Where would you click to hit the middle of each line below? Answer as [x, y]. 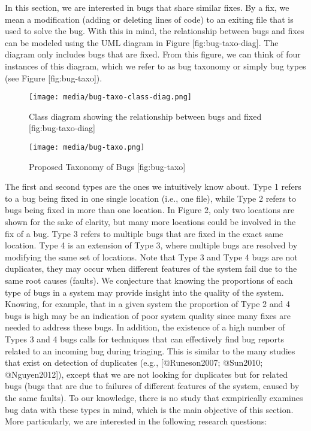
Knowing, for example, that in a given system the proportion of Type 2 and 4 [147, 304]
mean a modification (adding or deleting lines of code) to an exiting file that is [149, 19]
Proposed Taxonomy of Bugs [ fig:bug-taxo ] [107, 166]
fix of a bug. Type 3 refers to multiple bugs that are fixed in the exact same [144, 233]
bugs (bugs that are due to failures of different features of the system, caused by [152, 386]
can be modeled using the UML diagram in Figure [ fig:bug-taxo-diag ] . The [142, 42]
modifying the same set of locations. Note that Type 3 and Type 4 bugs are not [151, 257]
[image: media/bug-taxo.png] [87, 147]
